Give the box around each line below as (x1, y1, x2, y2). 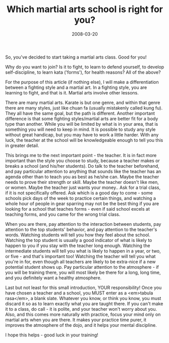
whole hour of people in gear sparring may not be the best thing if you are (5, 201, 159, 207)
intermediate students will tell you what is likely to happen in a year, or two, (5, 248, 161, 254)
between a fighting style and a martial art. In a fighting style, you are (5, 84, 147, 90)
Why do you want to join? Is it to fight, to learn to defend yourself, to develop (5, 64, 164, 70)
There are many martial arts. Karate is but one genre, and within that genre (5, 100, 160, 106)
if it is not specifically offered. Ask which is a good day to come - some (5, 189, 153, 195)
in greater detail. (5, 142, 39, 149)
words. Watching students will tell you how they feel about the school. (5, 231, 150, 238)
